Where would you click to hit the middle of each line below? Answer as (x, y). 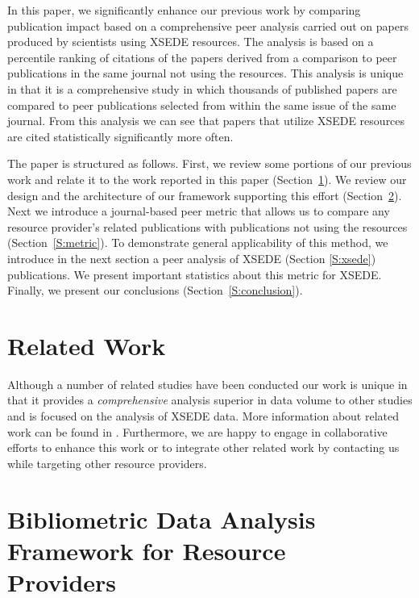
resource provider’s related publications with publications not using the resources (207, 226)
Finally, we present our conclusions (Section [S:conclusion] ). (155, 290)
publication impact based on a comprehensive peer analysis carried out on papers (208, 25)
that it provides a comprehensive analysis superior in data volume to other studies (210, 400)
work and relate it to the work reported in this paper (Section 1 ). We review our (207, 179)
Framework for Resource (147, 550)
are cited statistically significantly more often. (120, 136)
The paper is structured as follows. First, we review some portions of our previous (209, 163)
